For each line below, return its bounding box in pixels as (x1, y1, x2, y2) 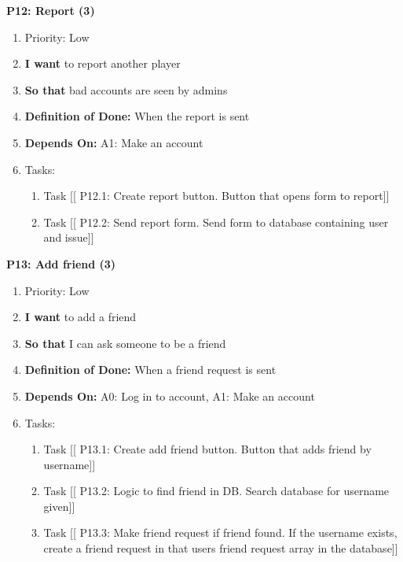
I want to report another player (24, 55, 181, 72)
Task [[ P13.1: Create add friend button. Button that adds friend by (43, 441, 372, 457)
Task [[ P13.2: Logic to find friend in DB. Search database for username (43, 483, 390, 499)
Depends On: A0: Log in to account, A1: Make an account (24, 387, 315, 404)
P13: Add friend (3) (6, 255, 116, 272)
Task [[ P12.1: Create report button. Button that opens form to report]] (43, 187, 390, 204)
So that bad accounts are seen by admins (24, 81, 228, 98)
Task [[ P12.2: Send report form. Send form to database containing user (43, 213, 389, 230)
